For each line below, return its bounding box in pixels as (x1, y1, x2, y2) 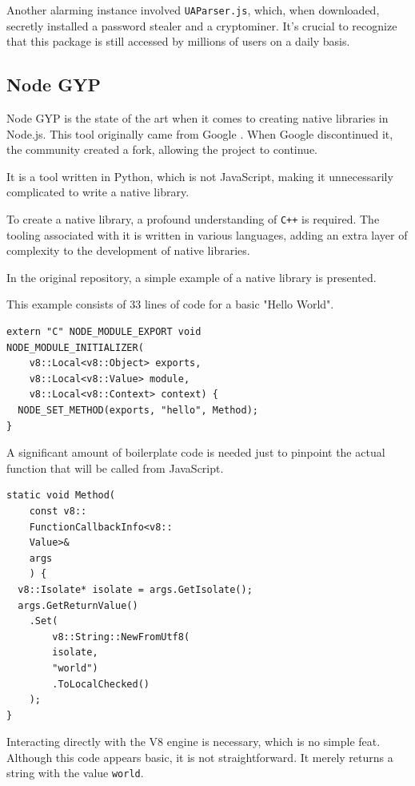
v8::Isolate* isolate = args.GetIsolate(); (18, 583, 253, 595)
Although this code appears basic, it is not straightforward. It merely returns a (6, 748, 393, 765)
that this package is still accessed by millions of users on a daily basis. (6, 33, 350, 50)
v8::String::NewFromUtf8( (52, 631, 190, 643)
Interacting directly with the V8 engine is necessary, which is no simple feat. (6, 733, 381, 750)
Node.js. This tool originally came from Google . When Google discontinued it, (6, 125, 393, 142)
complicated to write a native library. (6, 183, 190, 200)
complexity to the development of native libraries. (6, 242, 250, 259)
